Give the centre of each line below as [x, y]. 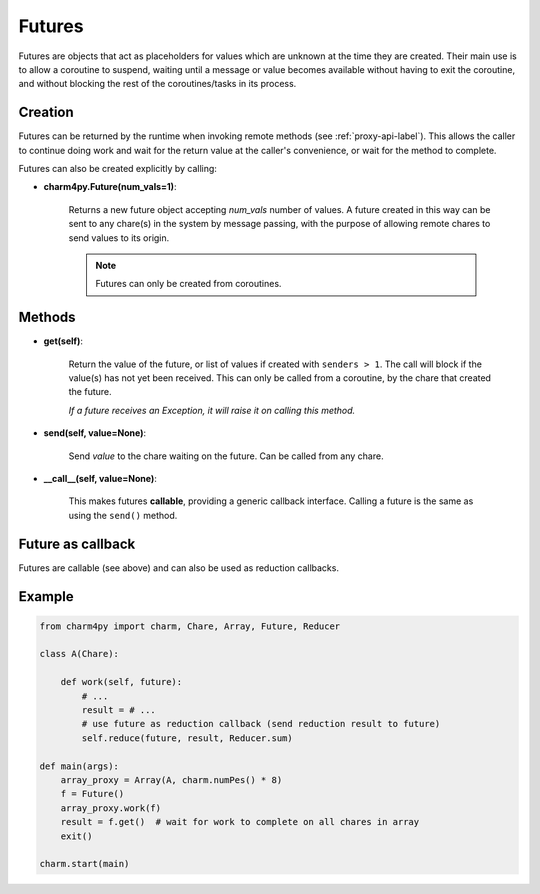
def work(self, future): [121, 682]
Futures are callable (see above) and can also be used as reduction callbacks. [179, 567]
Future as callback [77, 543]
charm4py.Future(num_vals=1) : [110, 187]
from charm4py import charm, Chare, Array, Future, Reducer [190, 626]
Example [46, 596]
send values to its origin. [119, 237]
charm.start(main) [84, 864]
